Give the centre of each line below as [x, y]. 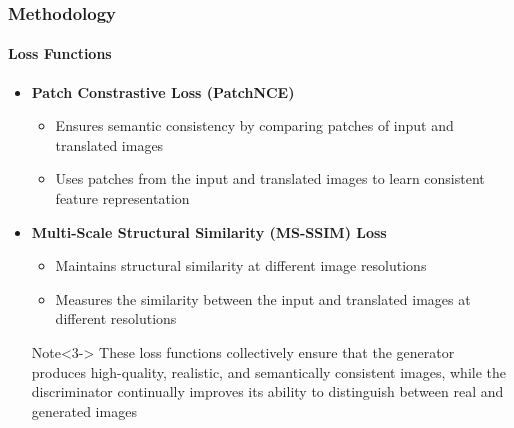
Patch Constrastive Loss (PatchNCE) [163, 91]
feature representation [122, 198]
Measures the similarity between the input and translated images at [263, 298]
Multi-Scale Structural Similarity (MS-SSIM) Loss [209, 231]
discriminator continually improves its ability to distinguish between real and [267, 391]
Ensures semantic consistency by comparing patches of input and [254, 125]
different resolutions [116, 318]
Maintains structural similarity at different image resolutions [241, 265]
